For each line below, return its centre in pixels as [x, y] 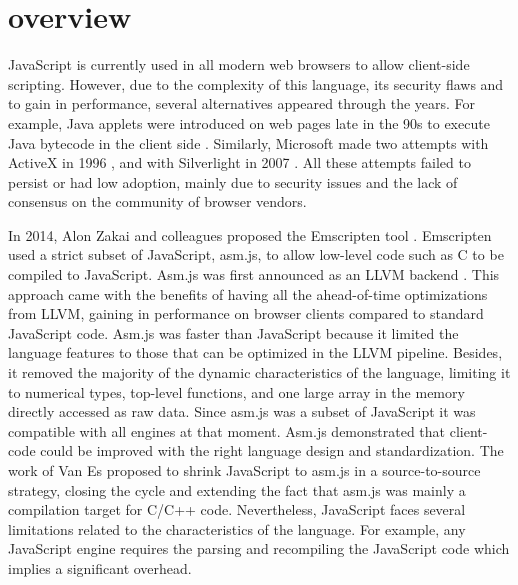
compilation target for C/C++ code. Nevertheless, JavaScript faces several [237, 509]
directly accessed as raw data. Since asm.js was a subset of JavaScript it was [242, 411]
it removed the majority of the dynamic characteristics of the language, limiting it [259, 372]
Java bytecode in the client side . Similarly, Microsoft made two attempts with [248, 142]
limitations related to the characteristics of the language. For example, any [237, 528]
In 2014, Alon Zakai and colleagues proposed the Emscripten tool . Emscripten [250, 234]
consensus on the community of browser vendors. [157, 201]
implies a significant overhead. [100, 567]
